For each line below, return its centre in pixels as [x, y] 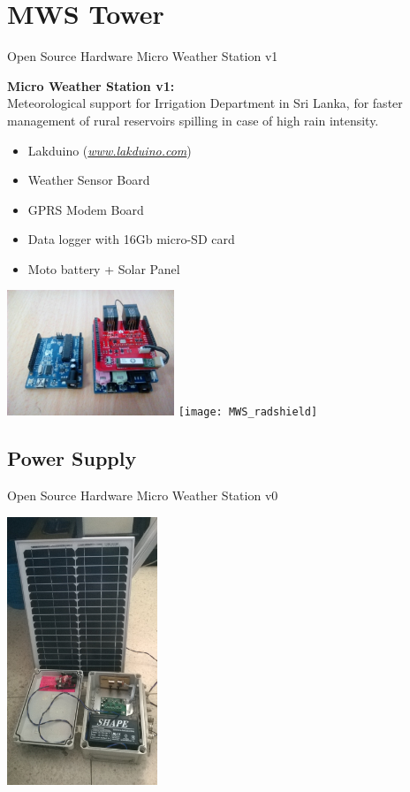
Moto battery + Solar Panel [104, 268]
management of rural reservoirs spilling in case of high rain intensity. [193, 120]
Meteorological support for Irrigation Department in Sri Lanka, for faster [205, 103]
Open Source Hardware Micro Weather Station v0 [143, 495]
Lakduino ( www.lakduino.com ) [110, 150]
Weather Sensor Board [89, 180]
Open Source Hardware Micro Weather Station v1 [143, 56]
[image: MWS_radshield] [248, 412]
